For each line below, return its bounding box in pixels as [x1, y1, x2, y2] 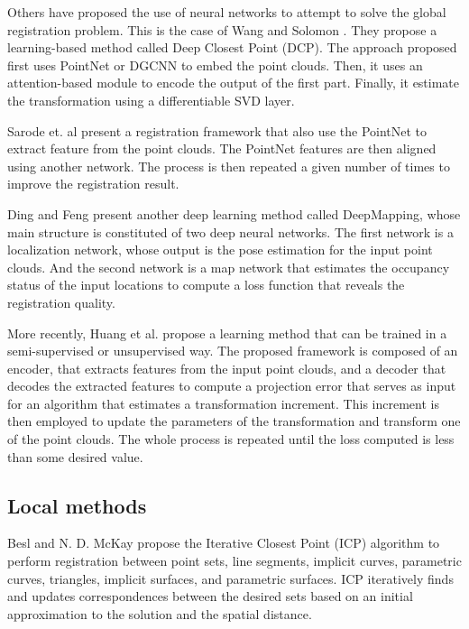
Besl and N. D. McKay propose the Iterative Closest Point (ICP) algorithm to [7, 533, 440, 552]
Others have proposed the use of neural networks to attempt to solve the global [7, 3, 446, 21]
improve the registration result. [7, 174, 179, 193]
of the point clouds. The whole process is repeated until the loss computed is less [7, 430, 455, 449]
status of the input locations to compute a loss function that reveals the [7, 275, 405, 294]
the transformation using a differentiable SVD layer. [7, 90, 295, 109]
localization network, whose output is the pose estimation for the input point [7, 240, 433, 259]
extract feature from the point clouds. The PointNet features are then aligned [7, 139, 437, 158]
